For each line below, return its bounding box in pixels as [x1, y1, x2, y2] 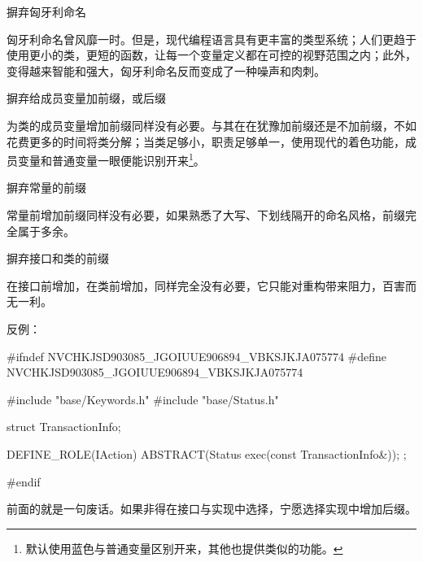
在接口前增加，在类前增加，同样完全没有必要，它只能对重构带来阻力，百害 [7, 277, 405, 294]
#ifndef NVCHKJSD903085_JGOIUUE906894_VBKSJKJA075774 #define [7, 347, 386, 364]
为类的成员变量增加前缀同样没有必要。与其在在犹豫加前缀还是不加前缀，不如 [7, 116, 416, 133]
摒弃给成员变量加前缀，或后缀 [7, 89, 166, 107]
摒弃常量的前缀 [7, 179, 86, 196]
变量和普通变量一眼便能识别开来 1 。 [17, 150, 205, 168]
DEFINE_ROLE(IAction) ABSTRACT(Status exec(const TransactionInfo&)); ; [7, 445, 407, 462]
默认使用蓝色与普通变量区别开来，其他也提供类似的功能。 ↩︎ [25, 539, 343, 556]
